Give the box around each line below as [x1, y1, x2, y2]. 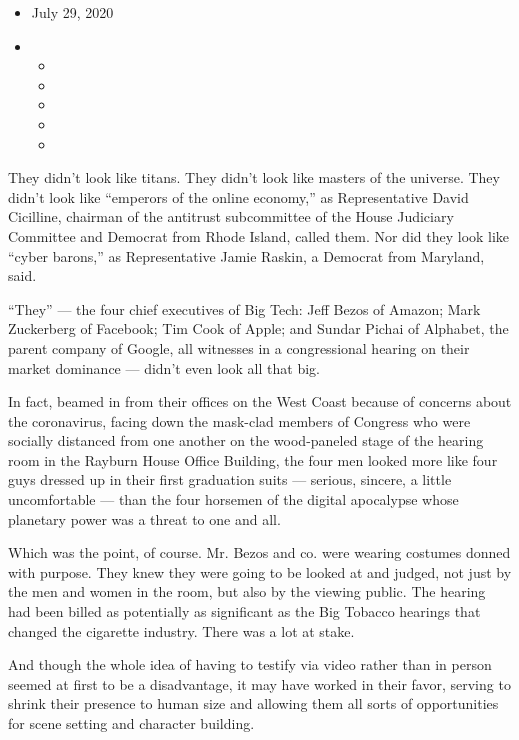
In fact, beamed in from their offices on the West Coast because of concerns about [8, 391, 512, 412]
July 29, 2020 [31, 2, 114, 22]
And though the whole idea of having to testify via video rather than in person [8, 654, 492, 675]
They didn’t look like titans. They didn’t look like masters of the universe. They [8, 167, 500, 188]
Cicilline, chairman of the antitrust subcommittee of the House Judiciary [8, 206, 454, 227]
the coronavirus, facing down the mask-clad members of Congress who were [8, 410, 471, 431]
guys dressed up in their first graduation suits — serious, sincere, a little [8, 469, 452, 490]
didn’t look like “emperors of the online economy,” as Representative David [8, 186, 469, 207]
